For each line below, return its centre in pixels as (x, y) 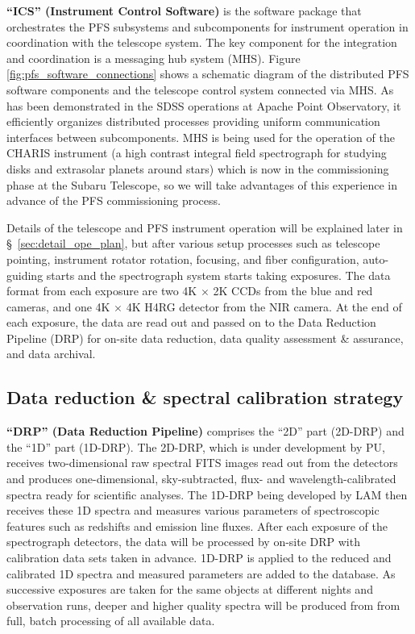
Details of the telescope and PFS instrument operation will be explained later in (205, 227)
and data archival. (51, 354)
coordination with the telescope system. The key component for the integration (202, 42)
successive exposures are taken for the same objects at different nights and (190, 589)
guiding (25, 275)
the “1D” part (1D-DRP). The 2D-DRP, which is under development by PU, (196, 446)
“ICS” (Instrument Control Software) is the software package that (184, 10)
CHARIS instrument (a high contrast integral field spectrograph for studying (197, 153)
